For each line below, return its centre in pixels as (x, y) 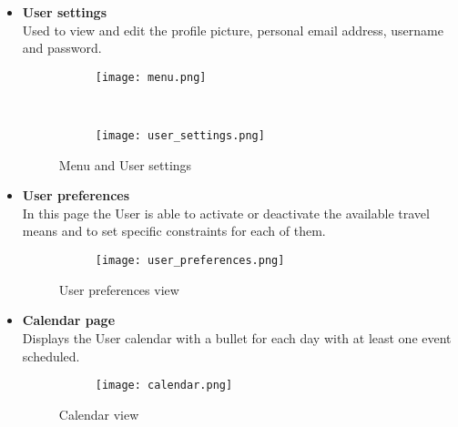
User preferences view (119, 289)
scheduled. (51, 356)
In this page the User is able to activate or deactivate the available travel (226, 213)
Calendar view (99, 414)
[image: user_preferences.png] (190, 261)
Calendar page (69, 320)
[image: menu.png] (151, 77)
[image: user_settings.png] (180, 136)
